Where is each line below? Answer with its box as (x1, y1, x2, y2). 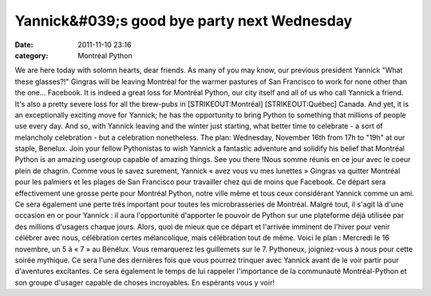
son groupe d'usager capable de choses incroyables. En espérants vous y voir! (14, 278, 275, 287)
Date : (14, 40, 34, 49)
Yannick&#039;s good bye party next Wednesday (14, 12, 353, 30)
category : (14, 50, 49, 60)
